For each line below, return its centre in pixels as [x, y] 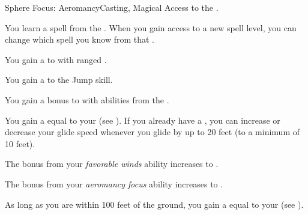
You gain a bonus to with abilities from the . [87, 99]
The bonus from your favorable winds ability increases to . [112, 164]
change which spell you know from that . [80, 39]
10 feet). [20, 143]
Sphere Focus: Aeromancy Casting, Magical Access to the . [112, 7]
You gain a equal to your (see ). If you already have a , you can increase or [143, 120]
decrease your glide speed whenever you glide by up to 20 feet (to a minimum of [152, 132]
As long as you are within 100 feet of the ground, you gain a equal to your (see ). [154, 204]
